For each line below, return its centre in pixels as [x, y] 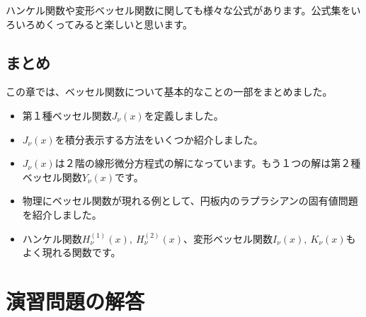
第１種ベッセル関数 [67, 115]
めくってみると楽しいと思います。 [114, 24]
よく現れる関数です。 [72, 252]
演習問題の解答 [75, 300]
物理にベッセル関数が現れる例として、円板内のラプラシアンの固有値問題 [190, 201]
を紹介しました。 [62, 214]
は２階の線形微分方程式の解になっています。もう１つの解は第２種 [208, 163]
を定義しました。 [184, 115]
